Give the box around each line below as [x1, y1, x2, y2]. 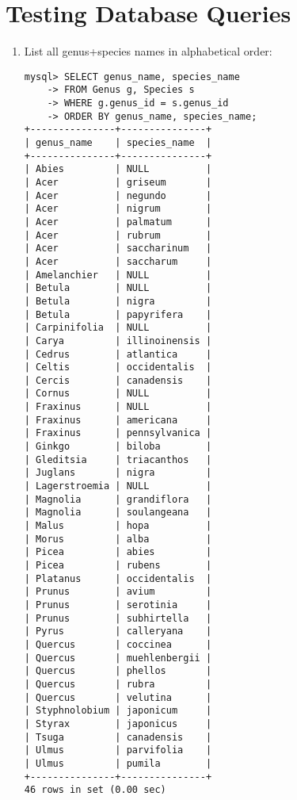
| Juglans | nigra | [24, 467, 212, 479]
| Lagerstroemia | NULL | [24, 480, 212, 492]
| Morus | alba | [24, 533, 212, 545]
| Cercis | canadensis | [24, 374, 212, 386]
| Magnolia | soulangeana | [24, 507, 212, 519]
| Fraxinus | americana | [24, 414, 212, 426]
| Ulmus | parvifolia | [24, 744, 212, 756]
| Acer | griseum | [24, 176, 212, 188]
